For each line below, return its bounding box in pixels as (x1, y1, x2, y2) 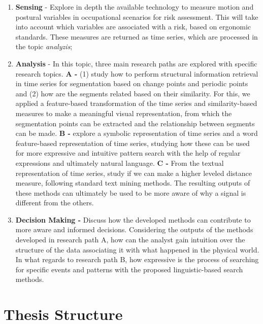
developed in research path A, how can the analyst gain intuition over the (15, 234, 245, 245)
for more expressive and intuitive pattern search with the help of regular (15, 148, 241, 158)
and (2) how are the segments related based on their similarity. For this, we (15, 88, 250, 98)
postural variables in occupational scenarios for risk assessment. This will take (15, 11, 258, 22)
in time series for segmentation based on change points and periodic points (15, 78, 248, 89)
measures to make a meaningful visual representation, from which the (15, 107, 232, 118)
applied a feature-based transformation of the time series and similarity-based (15, 98, 257, 109)
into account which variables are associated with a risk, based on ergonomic (15, 21, 251, 32)
